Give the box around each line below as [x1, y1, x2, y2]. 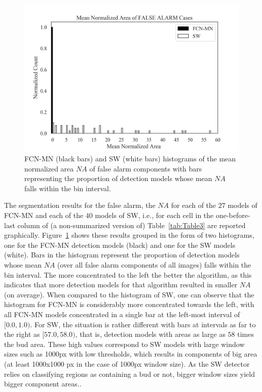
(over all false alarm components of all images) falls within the [57, 259, 251, 270]
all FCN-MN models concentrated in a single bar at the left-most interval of [4, 309, 240, 319]
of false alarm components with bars [89, 163, 202, 173]
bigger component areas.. [4, 378, 82, 389]
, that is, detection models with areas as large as [75, 329, 226, 339]
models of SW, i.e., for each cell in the [95, 210, 214, 221]
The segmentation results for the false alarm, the [4, 200, 156, 210]
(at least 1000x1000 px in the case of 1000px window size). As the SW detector [4, 358, 250, 369]
